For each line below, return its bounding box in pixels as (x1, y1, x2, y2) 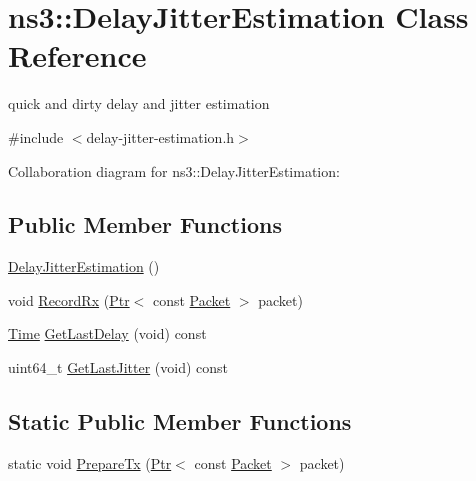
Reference (8, 35, 147, 76)
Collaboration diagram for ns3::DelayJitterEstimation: (8, 160, 340, 181)
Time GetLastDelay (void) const (8, 323, 207, 344)
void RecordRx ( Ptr (8, 289, 130, 310)
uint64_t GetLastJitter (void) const (8, 357, 229, 378)
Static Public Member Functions (8, 406, 352, 437)
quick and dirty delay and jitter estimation (8, 93, 270, 114)
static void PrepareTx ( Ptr (8, 452, 172, 473)
